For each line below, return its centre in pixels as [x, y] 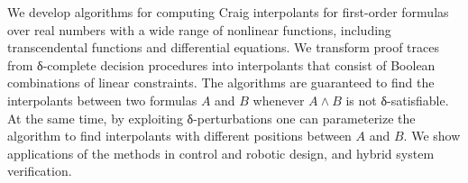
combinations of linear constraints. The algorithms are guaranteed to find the [221, 82]
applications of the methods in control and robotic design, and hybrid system [221, 153]
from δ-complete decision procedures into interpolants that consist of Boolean [221, 64]
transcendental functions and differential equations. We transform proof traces [223, 47]
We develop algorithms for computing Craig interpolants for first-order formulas [228, 12]
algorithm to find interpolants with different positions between [179, 136]
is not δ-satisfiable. [397, 100]
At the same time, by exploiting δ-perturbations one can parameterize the [211, 118]
